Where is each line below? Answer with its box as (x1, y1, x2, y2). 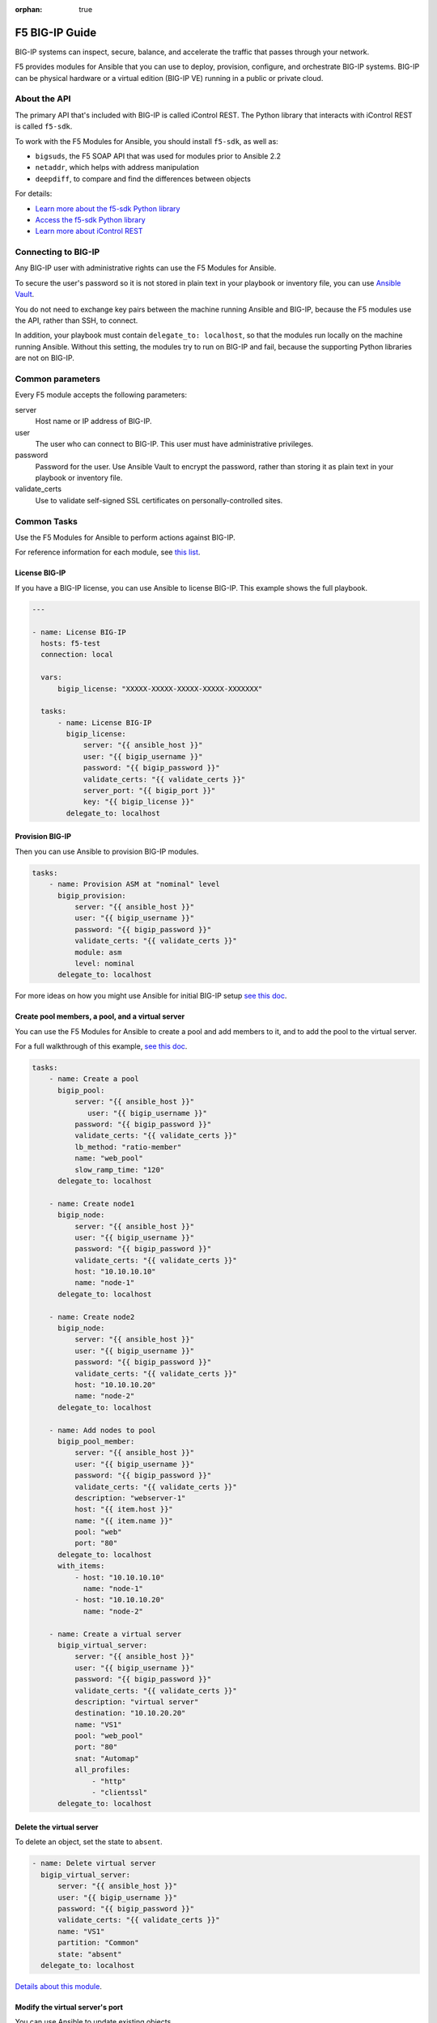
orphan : (15, 5, 43, 14)
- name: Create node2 (49, 1312, 135, 1321)
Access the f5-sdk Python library (35, 214, 146, 224)
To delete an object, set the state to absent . (15, 1837, 163, 1847)
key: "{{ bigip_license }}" (83, 797, 194, 807)
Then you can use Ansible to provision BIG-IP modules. (15, 846, 199, 856)
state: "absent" (57, 1949, 122, 1958)
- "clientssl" (91, 1788, 148, 1797)
